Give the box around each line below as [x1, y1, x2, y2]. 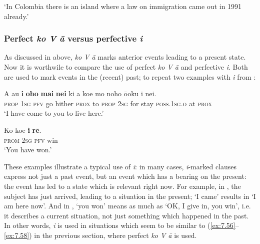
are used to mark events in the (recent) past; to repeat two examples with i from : [4, 71, 256, 82]
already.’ [4, 11, 29, 21]
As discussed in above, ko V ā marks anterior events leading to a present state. [4, 52, 246, 62]
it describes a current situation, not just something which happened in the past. [4, 210, 249, 220]
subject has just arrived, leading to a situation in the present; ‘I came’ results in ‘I [4, 190, 256, 201]
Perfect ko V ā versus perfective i [4, 32, 143, 45]
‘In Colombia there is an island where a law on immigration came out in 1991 [4, 1, 242, 11]
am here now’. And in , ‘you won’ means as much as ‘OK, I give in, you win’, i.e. [4, 200, 251, 211]
